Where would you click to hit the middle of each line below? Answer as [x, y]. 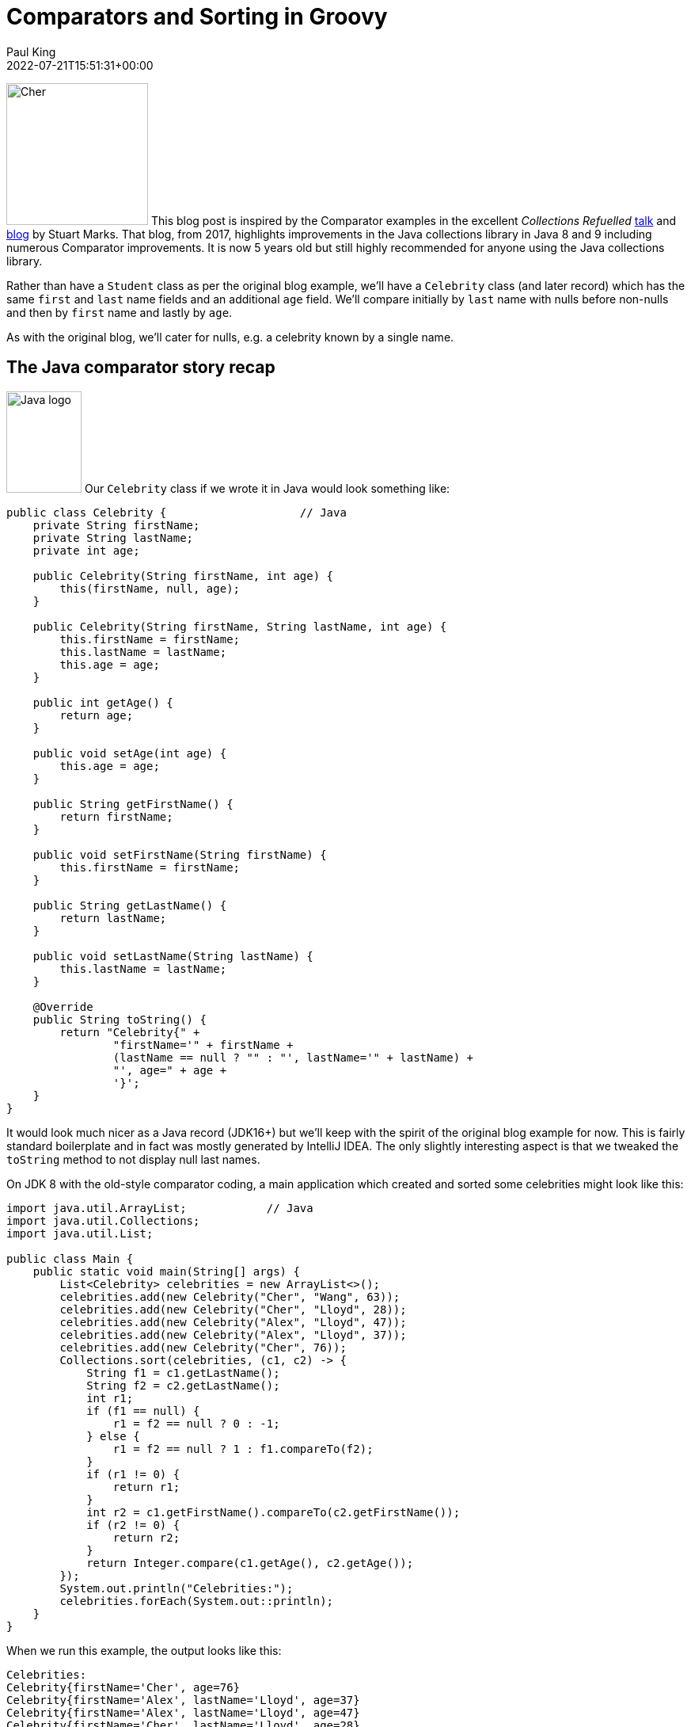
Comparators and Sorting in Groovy [197, 17]
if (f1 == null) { [143, 1411]
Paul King [31, 51]
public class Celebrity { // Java [177, 512]
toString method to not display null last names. [133, 1159]
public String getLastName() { [130, 905]
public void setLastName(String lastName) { [173, 956]
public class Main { [70, 1258]
